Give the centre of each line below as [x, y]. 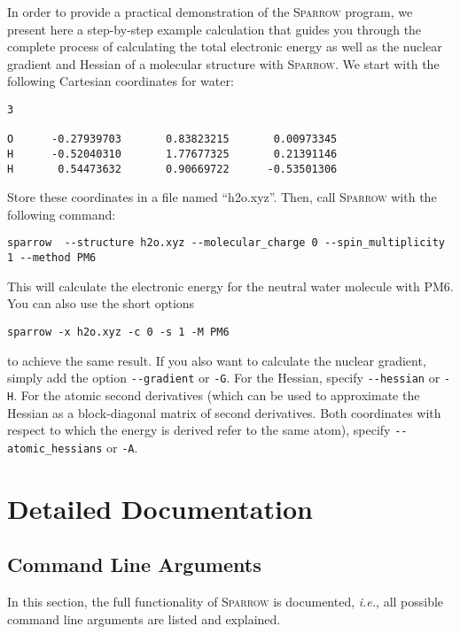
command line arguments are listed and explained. [144, 619]
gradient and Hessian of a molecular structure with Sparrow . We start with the [223, 63]
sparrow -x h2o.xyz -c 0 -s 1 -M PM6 [118, 332]
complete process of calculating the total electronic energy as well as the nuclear [225, 46]
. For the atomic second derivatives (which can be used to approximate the [217, 394]
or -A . [122, 447]
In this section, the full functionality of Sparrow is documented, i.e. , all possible [226, 601]
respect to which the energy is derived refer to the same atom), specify [199, 430]
